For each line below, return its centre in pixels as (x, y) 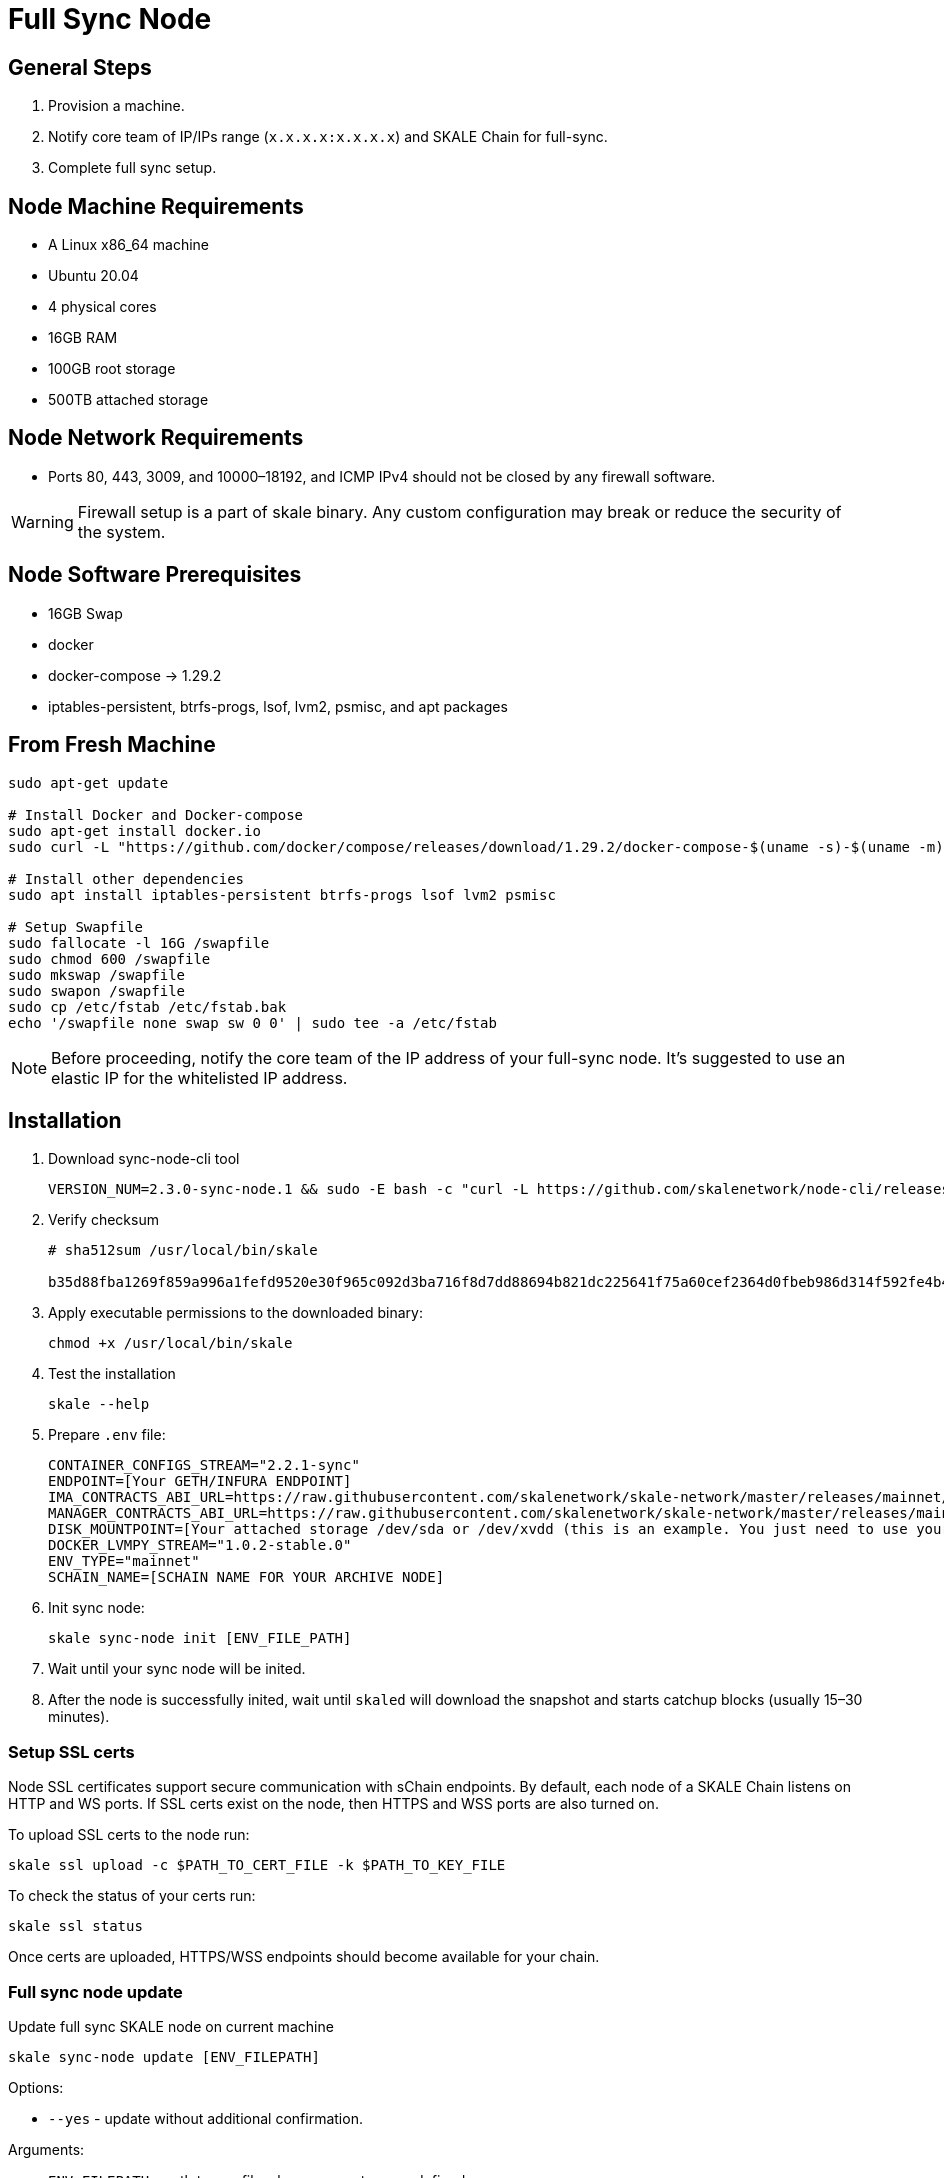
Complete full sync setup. (132, 168)
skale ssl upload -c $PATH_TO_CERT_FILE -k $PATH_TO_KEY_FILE (257, 1865)
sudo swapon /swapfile (97, 990)
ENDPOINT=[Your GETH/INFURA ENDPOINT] (200, 1481)
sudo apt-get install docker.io (134, 830)
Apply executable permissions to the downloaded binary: (235, 1313)
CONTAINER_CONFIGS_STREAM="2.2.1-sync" (204, 1465)
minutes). (79, 1717)
